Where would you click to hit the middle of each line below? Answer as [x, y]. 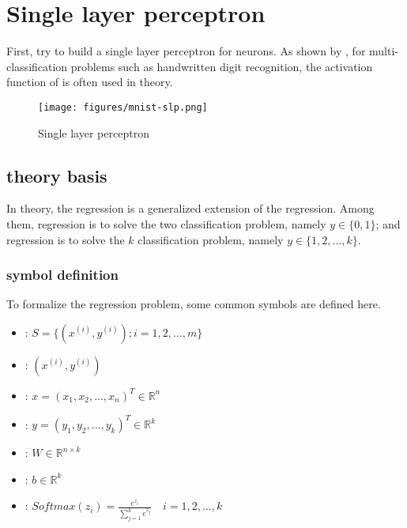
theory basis [57, 175]
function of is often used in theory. [90, 82]
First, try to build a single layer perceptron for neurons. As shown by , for [186, 51]
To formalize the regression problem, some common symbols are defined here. [194, 304]
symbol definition [62, 275]
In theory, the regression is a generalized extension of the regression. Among [190, 208]
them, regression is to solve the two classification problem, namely [166, 223]
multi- [384, 51]
